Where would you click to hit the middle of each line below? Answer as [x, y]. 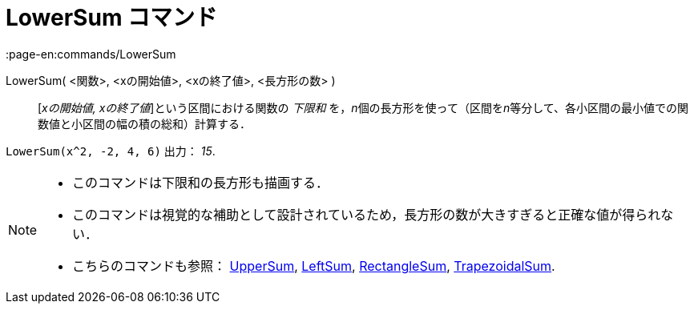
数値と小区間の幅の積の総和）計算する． [144, 123]
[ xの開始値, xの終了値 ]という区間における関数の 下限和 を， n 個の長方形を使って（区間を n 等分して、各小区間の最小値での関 [363, 107]
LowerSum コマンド [112, 18]
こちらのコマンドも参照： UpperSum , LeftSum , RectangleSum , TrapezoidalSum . [314, 266]
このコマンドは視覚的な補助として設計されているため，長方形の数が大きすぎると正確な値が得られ [367, 214]
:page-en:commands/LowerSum [91, 54]
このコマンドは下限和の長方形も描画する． [201, 182]
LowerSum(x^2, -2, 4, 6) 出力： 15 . [111, 151]
